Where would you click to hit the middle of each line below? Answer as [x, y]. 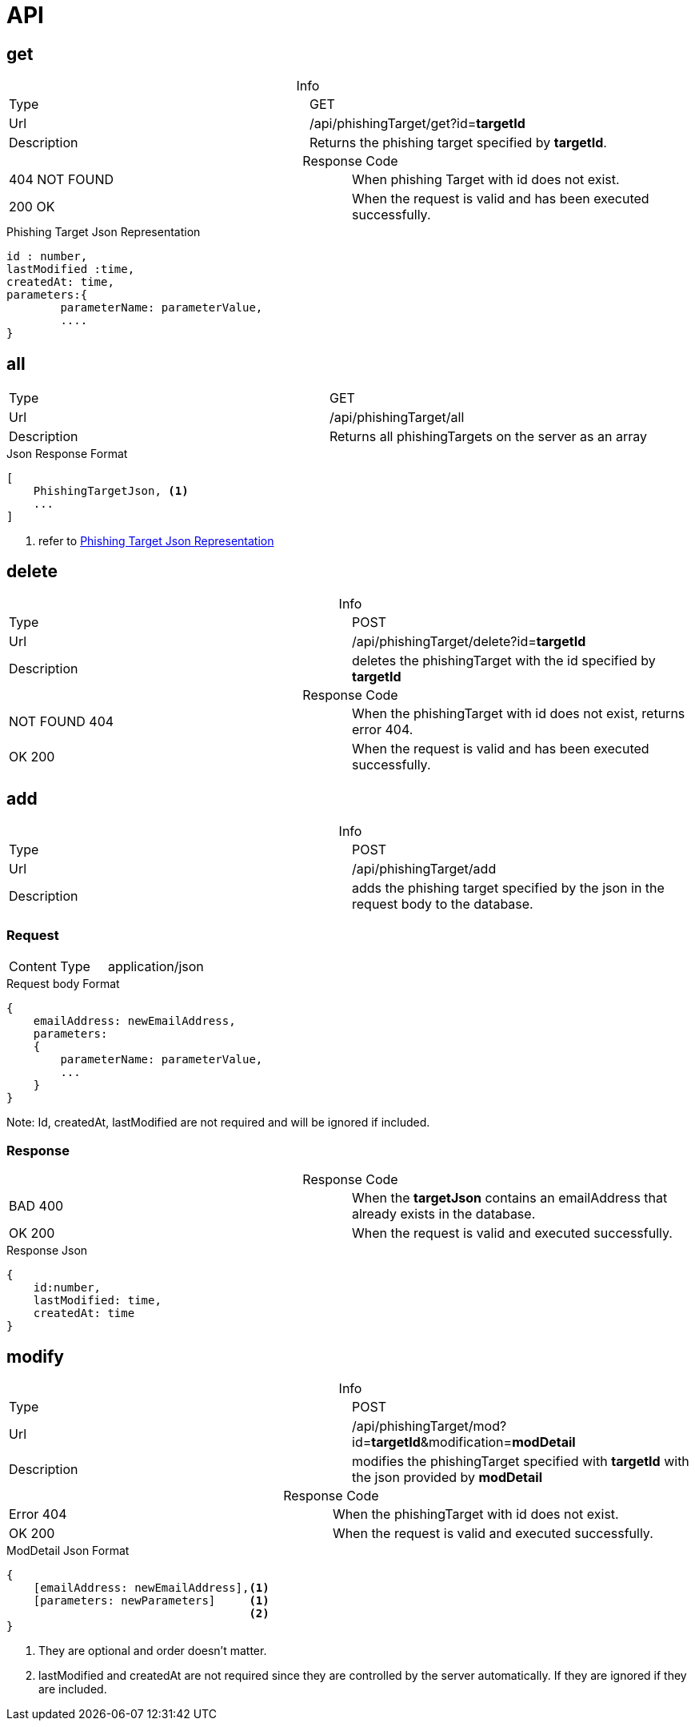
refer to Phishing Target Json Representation [156, 541]
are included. [73, 1689]
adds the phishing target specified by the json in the [508, 888]
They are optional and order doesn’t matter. [153, 1651]
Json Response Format [67, 454]
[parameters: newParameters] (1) [151, 1601]
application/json [156, 967]
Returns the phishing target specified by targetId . [458, 143]
